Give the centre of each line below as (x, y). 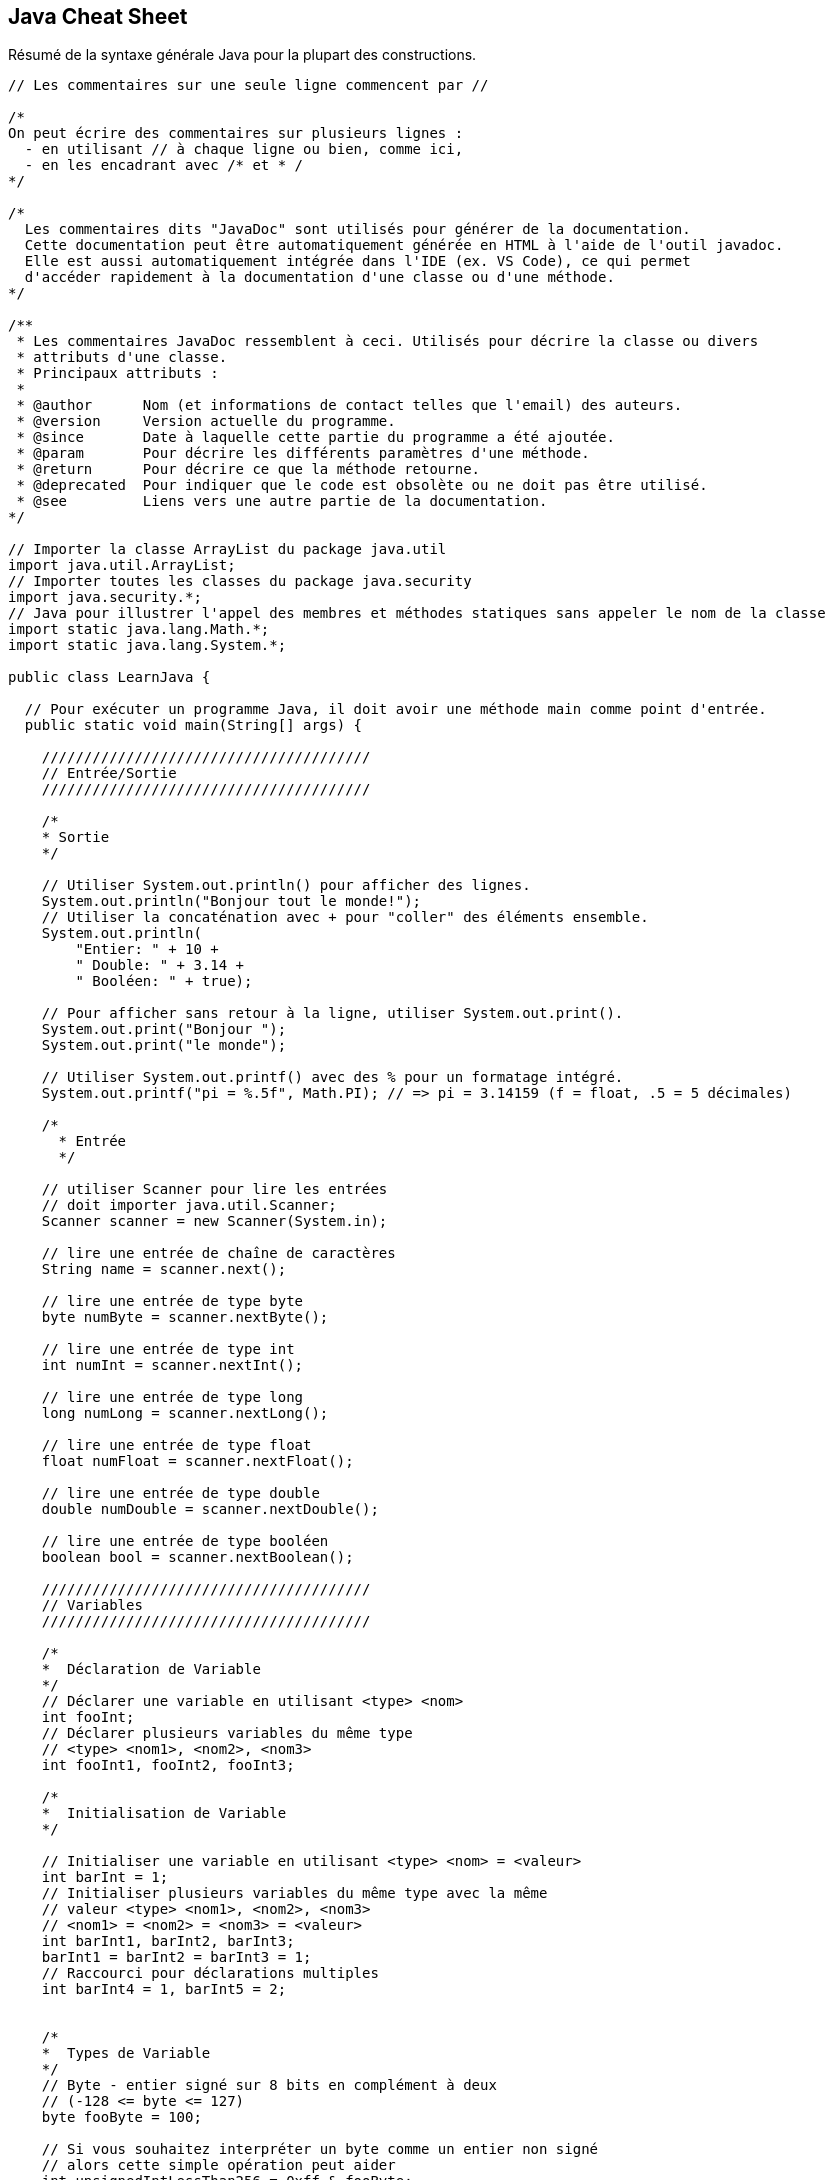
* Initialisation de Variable (164, 1813)
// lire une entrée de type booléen (185, 1541)
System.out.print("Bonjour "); (164, 1029)
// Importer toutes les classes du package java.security (240, 581)
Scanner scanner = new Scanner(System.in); (214, 1221)
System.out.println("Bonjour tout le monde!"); (231, 901)
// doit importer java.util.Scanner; (189, 1205)
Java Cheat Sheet (98, 16)
